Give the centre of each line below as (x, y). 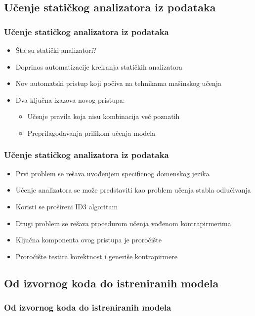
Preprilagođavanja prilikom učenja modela (91, 133)
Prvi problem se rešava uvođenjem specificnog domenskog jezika (112, 173)
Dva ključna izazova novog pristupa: (70, 99)
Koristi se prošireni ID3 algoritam (67, 206)
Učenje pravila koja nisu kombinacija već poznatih (104, 116)
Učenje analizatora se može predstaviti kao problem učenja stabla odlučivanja (133, 190)
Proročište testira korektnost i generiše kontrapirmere (96, 256)
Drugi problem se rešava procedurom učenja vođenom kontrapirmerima (123, 223)
